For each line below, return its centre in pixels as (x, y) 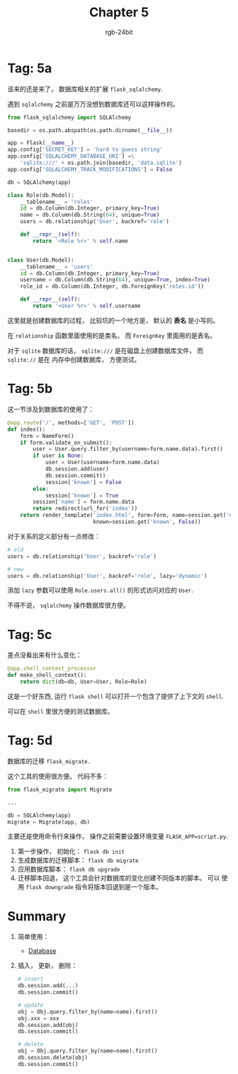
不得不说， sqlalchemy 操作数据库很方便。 (68, 606)
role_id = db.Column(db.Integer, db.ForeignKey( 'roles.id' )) (112, 286)
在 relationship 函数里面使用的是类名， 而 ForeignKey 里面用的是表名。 (112, 335)
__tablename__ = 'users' (57, 267)
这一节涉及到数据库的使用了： (51, 409)
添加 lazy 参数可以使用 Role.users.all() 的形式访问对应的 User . (100, 590)
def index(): (27, 429)
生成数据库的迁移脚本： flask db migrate (78, 860)
